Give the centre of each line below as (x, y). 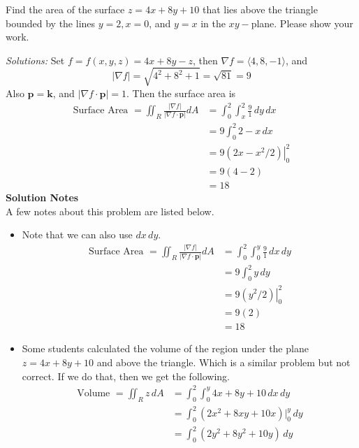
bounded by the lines (51, 23)
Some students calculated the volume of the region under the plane (165, 348)
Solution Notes (42, 197)
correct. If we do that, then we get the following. (126, 376)
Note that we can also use (77, 234)
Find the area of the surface (65, 9)
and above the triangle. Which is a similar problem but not (224, 362)
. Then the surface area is (181, 93)
